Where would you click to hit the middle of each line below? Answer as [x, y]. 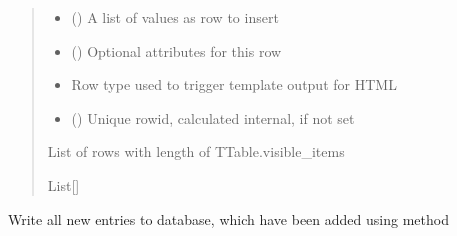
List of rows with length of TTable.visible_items [196, 151]
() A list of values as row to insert [175, 17]
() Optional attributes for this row [176, 50]
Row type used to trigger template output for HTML [234, 84]
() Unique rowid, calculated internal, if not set [213, 117]
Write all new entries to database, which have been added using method [228, 218]
